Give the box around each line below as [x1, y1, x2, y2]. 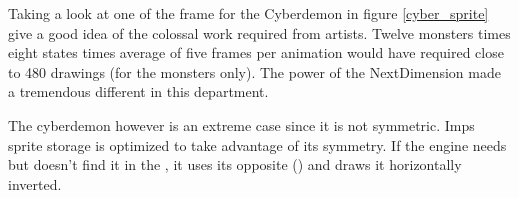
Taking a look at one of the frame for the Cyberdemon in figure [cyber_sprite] [8, 3, 489, 23]
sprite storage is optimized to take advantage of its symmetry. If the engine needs [8, 134, 507, 155]
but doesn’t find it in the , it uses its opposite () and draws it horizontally [8, 154, 462, 175]
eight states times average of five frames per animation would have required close [8, 42, 504, 63]
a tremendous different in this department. [8, 81, 269, 102]
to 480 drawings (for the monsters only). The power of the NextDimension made [8, 61, 501, 82]
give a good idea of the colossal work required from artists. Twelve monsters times [8, 22, 511, 43]
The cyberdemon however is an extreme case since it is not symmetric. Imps [8, 114, 475, 135]
